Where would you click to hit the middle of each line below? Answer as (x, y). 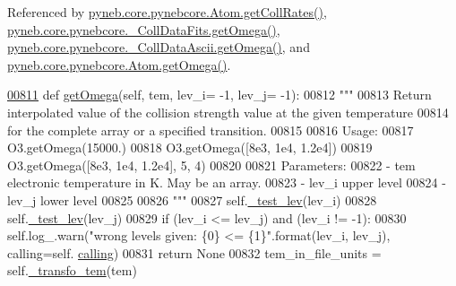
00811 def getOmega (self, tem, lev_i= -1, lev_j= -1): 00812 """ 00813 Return (219, 95)
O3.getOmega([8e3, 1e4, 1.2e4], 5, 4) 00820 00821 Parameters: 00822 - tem (211, 165)
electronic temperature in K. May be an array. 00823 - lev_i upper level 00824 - (227, 182)
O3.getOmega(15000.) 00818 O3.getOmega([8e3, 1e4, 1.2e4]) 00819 (190, 147)
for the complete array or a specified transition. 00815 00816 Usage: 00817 (211, 130)
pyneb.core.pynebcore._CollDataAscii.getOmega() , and (159, 47)
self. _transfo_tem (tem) (72, 270)
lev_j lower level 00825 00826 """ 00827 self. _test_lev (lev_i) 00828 (192, 199)
